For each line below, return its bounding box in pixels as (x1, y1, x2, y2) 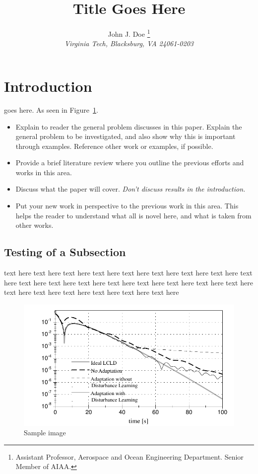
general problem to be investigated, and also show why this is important (15, 131, 236, 141)
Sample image (24, 427, 66, 438)
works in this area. (15, 167, 72, 177)
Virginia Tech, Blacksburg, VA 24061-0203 (64, 38, 193, 49)
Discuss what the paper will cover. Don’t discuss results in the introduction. (15, 184, 246, 194)
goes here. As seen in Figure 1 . (4, 104, 98, 115)
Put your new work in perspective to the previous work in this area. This (15, 201, 239, 211)
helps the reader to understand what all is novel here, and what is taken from (15, 210, 252, 220)
